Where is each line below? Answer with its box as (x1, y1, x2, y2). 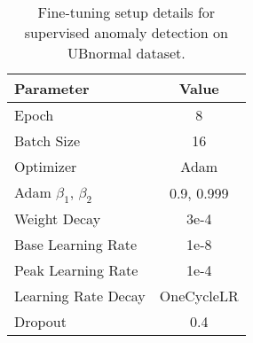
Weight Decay (14, 208, 101, 230)
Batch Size (14, 130, 80, 151)
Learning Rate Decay (14, 285, 146, 307)
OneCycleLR (159, 285, 239, 307)
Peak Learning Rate (14, 260, 138, 281)
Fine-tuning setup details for (37, 2, 216, 22)
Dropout (14, 311, 67, 332)
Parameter (14, 78, 90, 98)
